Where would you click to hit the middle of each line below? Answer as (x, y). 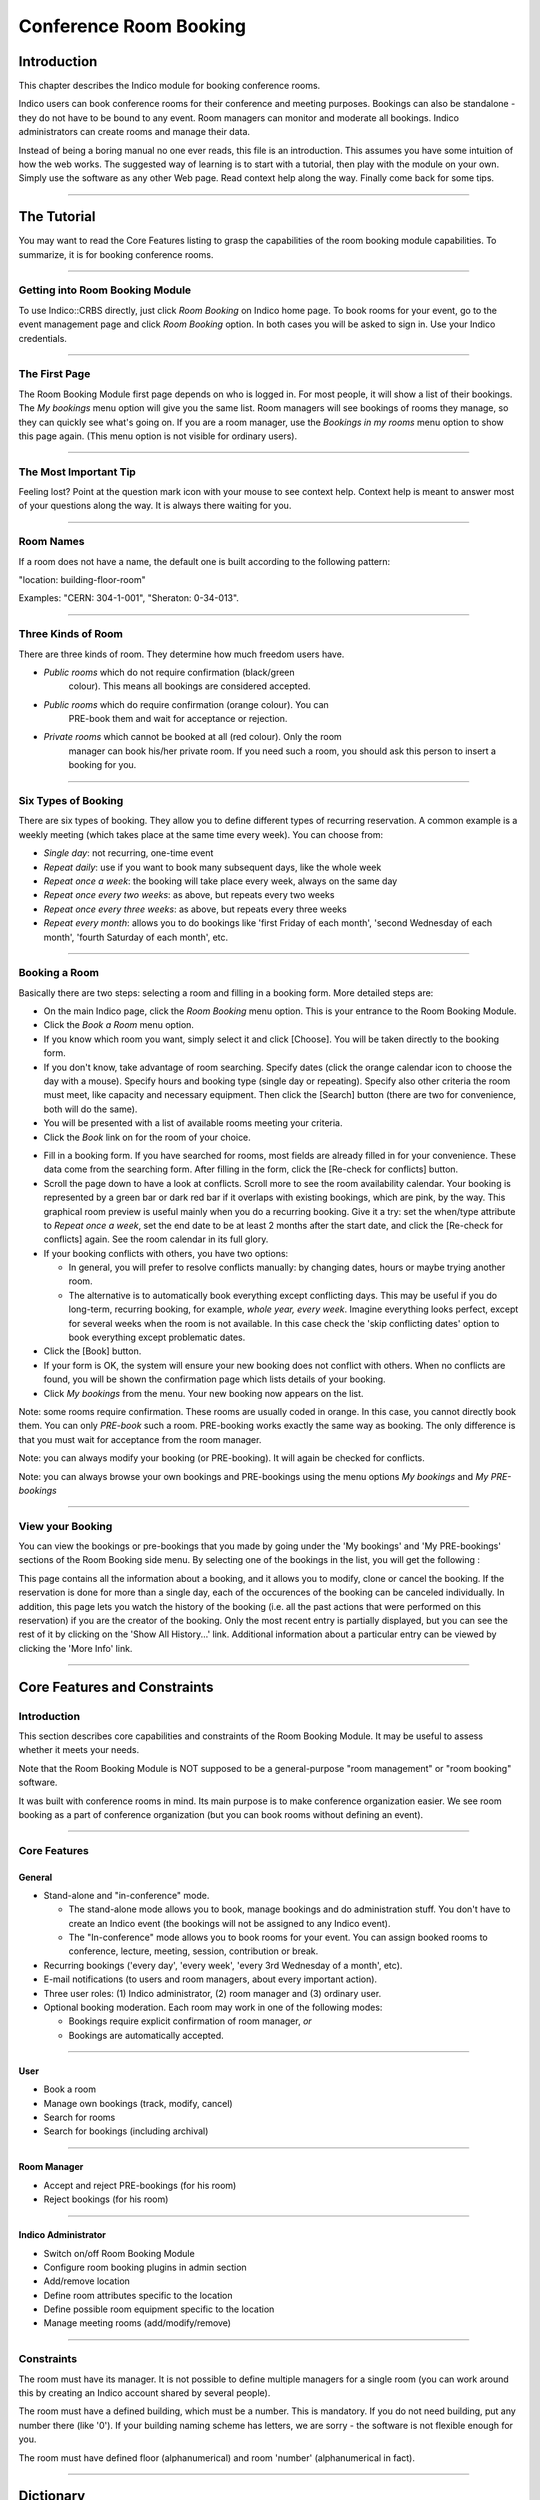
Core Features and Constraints (116, 1686)
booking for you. (102, 765)
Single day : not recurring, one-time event (128, 853)
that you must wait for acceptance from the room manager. (140, 1439)
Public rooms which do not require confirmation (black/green (169, 672)
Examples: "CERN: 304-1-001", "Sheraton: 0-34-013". (129, 598)
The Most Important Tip (77, 472)
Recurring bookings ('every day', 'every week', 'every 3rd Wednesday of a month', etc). (223, 1965)
